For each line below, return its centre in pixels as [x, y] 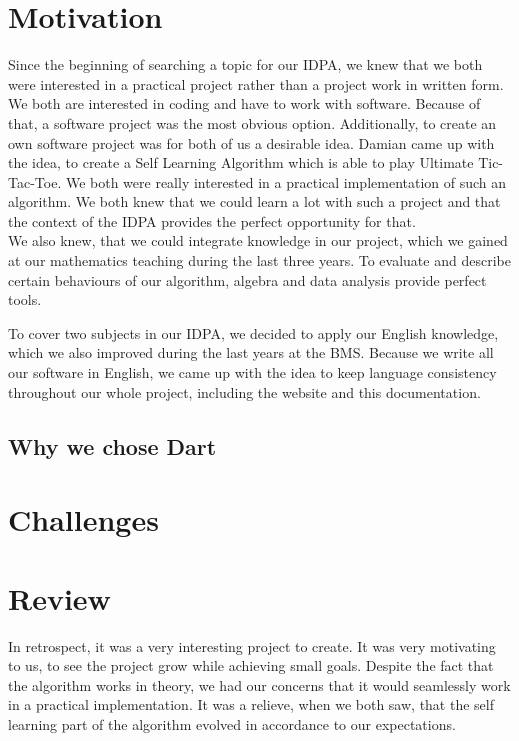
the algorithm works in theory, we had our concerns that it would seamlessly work [259, 684]
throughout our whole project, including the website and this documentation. [244, 391]
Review [59, 597]
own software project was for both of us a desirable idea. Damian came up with [251, 142]
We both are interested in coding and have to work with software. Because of [244, 103]
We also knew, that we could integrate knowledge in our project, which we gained [258, 240]
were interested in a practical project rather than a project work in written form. [256, 83]
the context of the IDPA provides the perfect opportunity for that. [212, 220]
